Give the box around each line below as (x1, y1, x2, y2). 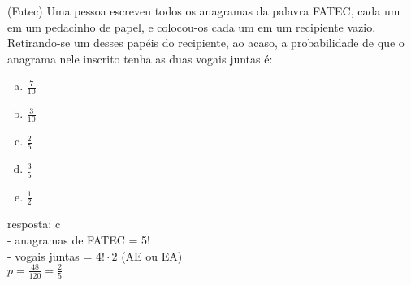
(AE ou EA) (121, 247, 183, 264)
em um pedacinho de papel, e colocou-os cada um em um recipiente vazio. (7, 18, 376, 35)
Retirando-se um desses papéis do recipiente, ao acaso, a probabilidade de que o (7, 34, 405, 51)
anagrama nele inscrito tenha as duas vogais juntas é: (7, 50, 273, 67)
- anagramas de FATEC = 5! (7, 231, 150, 248)
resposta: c (7, 215, 61, 232)
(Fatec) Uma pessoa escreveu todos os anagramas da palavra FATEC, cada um (7, 2, 400, 19)
